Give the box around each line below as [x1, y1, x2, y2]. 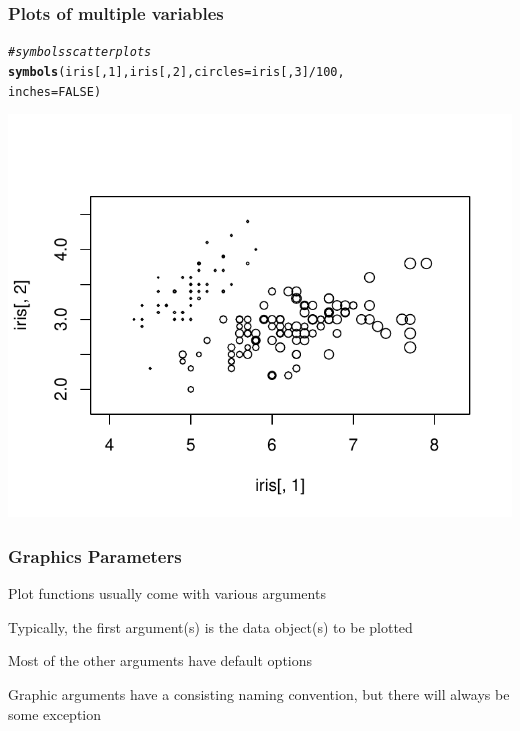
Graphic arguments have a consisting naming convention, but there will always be [8, 683, 510, 704]
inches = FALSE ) [8, 84, 102, 99]
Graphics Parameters [8, 543, 182, 568]
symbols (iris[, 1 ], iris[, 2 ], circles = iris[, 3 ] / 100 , [8, 64, 345, 79]
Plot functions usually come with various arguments [8, 583, 326, 604]
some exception [8, 703, 102, 724]
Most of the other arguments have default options [8, 650, 313, 671]
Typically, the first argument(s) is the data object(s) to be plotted [8, 616, 413, 637]
